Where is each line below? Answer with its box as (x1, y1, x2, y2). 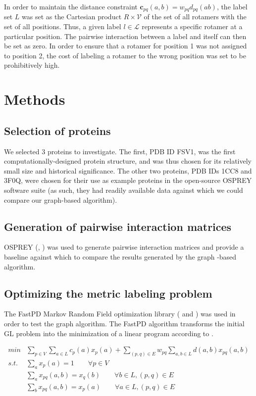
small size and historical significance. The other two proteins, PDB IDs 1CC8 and (4, 165, 252, 176)
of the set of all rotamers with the (144, 11, 247, 22)
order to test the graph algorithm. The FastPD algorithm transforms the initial (4, 318, 245, 328)
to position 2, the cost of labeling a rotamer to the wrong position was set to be (4, 50, 246, 60)
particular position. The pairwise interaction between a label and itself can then (4, 31, 247, 41)
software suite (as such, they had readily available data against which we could (4, 184, 243, 195)
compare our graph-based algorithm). (4, 194, 117, 205)
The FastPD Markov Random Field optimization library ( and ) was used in (4, 308, 236, 319)
